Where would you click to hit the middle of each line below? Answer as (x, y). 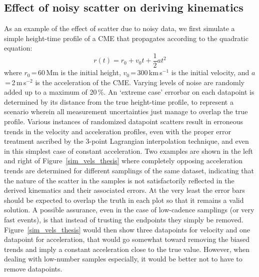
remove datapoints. (33, 268)
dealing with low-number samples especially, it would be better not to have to (123, 259)
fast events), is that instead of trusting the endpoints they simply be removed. (124, 219)
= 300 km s (146, 72)
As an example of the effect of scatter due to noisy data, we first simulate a (119, 28)
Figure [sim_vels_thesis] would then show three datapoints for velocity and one (127, 229)
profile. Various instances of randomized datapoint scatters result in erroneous (124, 121)
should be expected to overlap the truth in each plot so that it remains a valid (124, 200)
